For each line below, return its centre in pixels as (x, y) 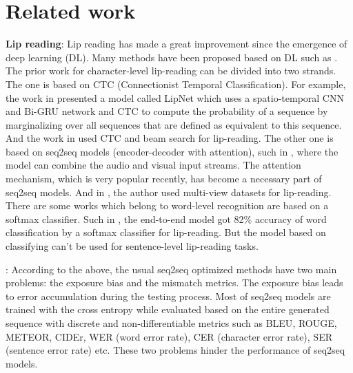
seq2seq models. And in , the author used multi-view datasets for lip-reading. (169, 192)
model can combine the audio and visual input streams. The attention (153, 165)
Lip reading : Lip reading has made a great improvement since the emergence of (176, 44)
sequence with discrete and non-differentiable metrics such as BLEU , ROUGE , (171, 323)
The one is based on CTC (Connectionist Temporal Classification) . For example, (176, 84)
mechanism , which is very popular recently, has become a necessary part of (164, 179)
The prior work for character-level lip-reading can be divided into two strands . (171, 71)
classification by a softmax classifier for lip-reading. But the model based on (166, 232)
